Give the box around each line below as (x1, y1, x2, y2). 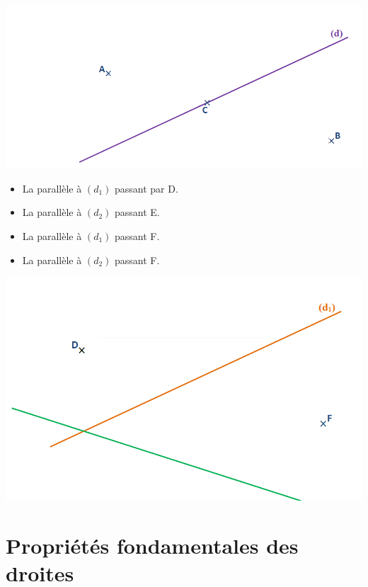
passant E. (115, 205, 160, 220)
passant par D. (115, 181, 178, 195)
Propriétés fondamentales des (6, 531, 299, 559)
